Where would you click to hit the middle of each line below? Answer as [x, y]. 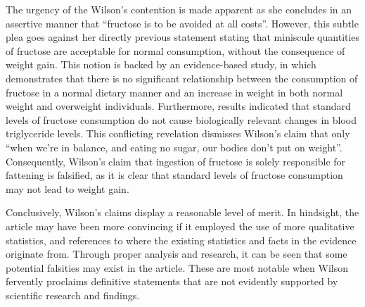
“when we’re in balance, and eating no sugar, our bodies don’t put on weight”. [174, 147]
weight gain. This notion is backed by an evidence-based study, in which [161, 64]
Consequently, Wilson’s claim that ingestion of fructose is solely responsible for [176, 161]
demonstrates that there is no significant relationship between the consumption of [182, 78]
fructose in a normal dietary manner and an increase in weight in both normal [174, 92]
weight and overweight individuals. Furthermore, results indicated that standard [178, 106]
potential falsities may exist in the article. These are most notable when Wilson [177, 267]
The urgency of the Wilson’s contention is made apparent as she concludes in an [179, 9]
